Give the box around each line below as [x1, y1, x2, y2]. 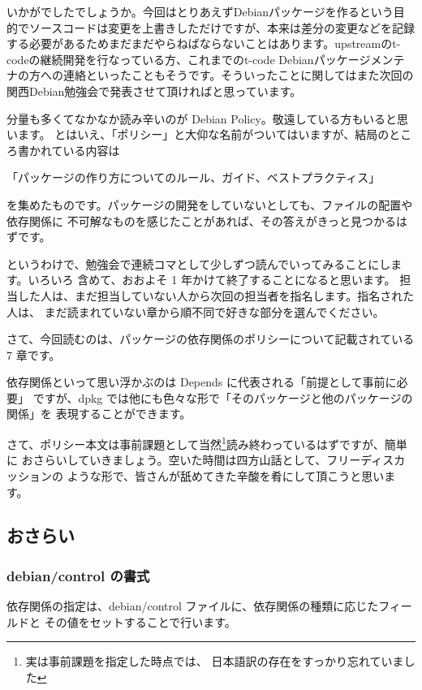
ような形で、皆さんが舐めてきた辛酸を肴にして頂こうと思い [67, 467, 385, 484]
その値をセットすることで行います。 [44, 613, 236, 630]
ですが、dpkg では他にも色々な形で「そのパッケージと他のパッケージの [32, 389, 413, 406]
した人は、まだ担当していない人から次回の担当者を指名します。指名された [17, 287, 415, 304]
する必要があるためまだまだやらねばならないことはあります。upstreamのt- [6, 35, 401, 52]
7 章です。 [6, 346, 61, 363]
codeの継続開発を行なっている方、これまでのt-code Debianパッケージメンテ [6, 50, 405, 67]
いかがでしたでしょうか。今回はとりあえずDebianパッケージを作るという [6, 3, 394, 19]
